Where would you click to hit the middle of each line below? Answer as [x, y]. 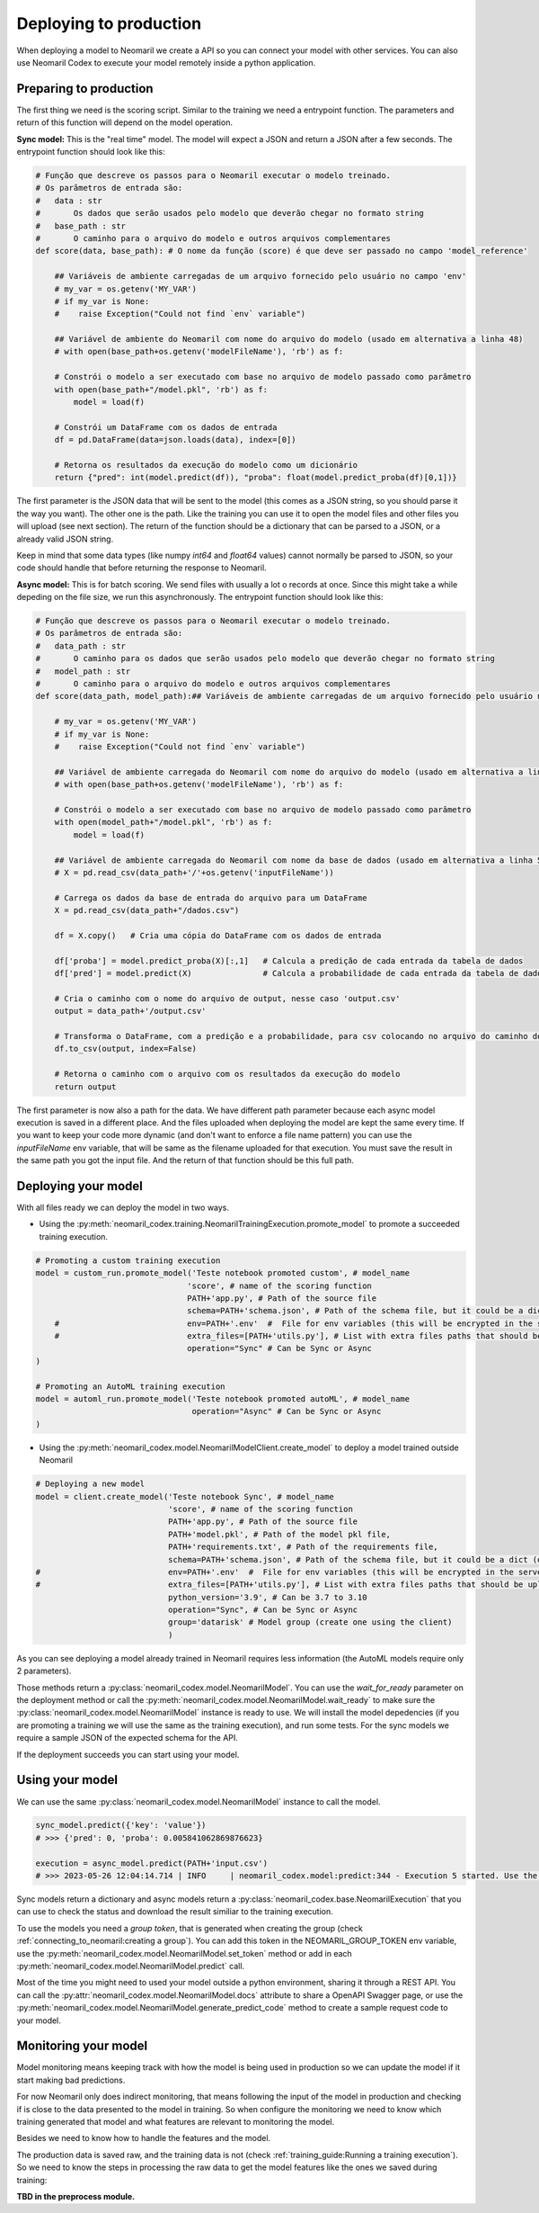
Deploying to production [109, 23]
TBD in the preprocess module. [75, 2196]
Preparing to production [85, 89]
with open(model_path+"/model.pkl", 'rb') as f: [163, 822]
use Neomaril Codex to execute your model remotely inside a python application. [166, 62]
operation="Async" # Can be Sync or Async [287, 1411]
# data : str [69, 201]
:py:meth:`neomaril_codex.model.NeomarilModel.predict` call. [131, 1966]
